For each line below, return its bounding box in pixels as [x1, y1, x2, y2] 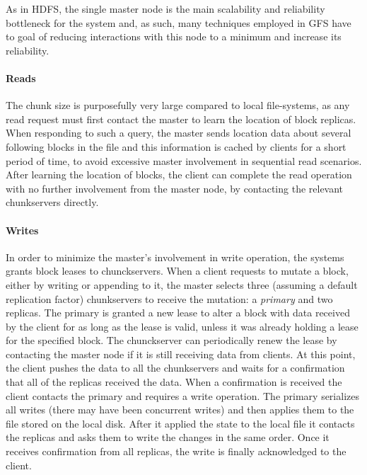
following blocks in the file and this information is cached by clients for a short [6, 139, 346, 154]
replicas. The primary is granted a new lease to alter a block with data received [6, 305, 350, 320]
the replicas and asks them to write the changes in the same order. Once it [6, 430, 330, 445]
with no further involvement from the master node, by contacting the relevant [6, 181, 344, 195]
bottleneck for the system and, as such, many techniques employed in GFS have [6, 15, 351, 30]
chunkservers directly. [6, 195, 99, 210]
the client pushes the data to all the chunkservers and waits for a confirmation [6, 360, 345, 375]
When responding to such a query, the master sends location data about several [6, 125, 351, 140]
